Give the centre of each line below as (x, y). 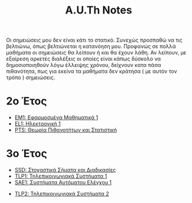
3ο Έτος (27, 154)
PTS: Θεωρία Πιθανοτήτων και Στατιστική (66, 130)
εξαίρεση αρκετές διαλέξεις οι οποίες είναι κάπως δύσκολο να (84, 59)
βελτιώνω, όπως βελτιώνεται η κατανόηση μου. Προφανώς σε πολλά (91, 46)
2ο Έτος (26, 101)
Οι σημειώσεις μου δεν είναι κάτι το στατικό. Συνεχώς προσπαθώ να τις (95, 40)
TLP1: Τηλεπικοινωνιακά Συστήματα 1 (61, 176)
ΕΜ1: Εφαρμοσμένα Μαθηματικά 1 (56, 117)
